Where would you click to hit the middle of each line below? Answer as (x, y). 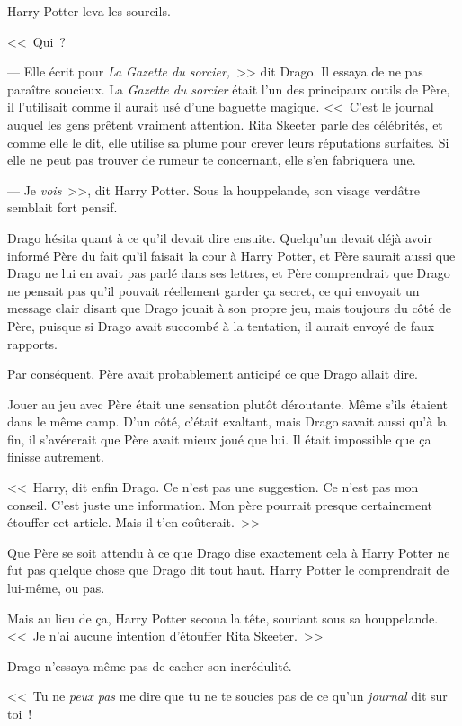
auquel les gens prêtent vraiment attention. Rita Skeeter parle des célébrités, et (225, 124)
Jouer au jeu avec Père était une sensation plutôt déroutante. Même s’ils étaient (227, 403)
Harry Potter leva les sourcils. (89, 11)
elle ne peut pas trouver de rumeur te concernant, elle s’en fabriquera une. (212, 160)
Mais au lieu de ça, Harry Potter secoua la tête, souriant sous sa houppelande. (223, 618)
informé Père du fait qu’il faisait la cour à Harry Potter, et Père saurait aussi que (231, 255)
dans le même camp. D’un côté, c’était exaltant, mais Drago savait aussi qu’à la (227, 421)
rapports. (32, 343)
